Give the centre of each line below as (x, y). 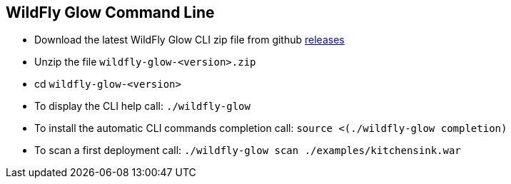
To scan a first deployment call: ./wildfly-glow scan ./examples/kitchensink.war (248, 150)
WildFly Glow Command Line (110, 12)
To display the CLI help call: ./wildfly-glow (142, 106)
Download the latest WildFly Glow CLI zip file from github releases (189, 40)
